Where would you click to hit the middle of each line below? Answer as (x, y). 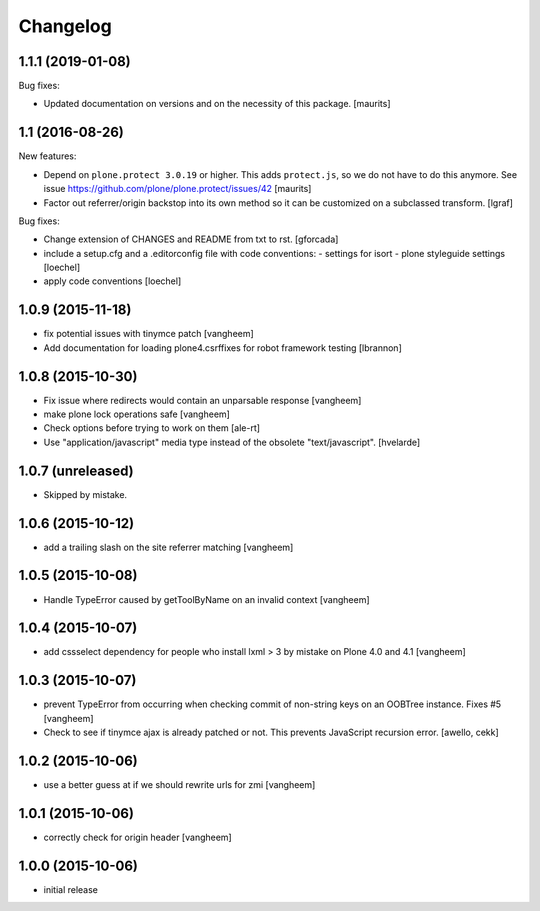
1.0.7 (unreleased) (76, 470)
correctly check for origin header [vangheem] (137, 837)
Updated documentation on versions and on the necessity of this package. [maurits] (217, 104)
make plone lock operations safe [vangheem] (136, 414)
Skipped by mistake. (85, 494)
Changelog (65, 26)
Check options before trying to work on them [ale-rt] (151, 428)
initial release (71, 889)
